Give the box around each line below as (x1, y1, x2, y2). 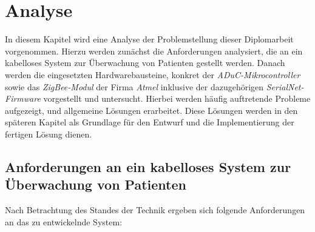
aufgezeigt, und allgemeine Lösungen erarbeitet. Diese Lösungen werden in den (5, 104, 298, 116)
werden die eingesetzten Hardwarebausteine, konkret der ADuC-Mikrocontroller (5, 68, 300, 81)
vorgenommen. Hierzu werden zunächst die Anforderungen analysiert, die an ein (5, 44, 303, 57)
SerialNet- (266, 80, 304, 93)
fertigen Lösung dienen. (5, 127, 92, 140)
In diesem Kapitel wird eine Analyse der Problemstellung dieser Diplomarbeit (5, 33, 294, 45)
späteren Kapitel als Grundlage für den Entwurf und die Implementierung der (5, 116, 294, 128)
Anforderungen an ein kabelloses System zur (5, 157, 291, 176)
